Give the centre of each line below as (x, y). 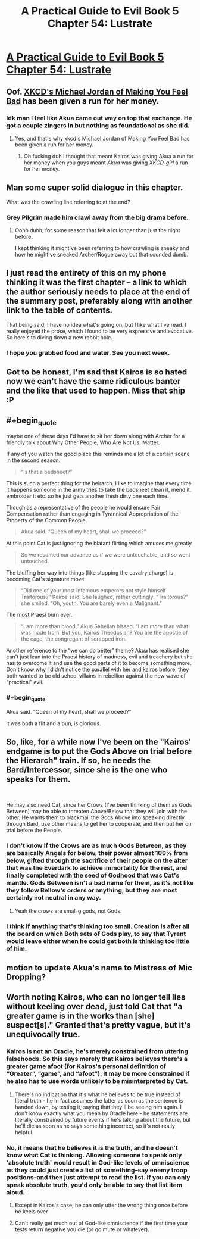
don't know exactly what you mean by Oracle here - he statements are (101, 1113)
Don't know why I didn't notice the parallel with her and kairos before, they (98, 670)
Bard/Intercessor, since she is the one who (87, 770)
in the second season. (33, 460)
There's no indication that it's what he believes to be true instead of (97, 1094)
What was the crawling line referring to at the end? (68, 202)
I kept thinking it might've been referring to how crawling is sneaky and (102, 248)
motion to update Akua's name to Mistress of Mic (99, 968)
